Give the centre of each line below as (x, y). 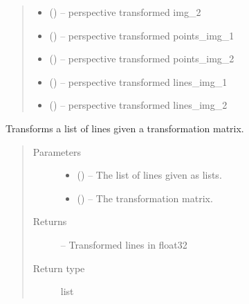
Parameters (57, 151)
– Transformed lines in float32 (124, 244)
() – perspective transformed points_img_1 (142, 35)
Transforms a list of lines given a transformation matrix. (125, 128)
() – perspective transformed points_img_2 (142, 59)
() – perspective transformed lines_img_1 (138, 81)
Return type (59, 268)
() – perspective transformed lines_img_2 (138, 105)
